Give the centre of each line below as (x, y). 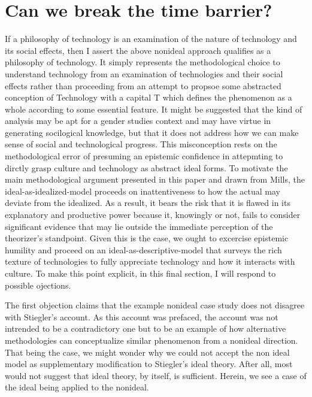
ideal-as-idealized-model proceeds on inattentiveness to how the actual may (143, 191)
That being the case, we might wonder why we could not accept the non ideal (147, 352)
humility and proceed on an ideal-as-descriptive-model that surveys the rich (143, 249)
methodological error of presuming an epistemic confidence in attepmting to (144, 156)
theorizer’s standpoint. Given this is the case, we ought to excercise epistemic (147, 238)
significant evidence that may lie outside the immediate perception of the (139, 226)
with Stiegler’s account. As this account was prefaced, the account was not (142, 316)
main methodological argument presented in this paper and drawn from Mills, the (155, 179)
